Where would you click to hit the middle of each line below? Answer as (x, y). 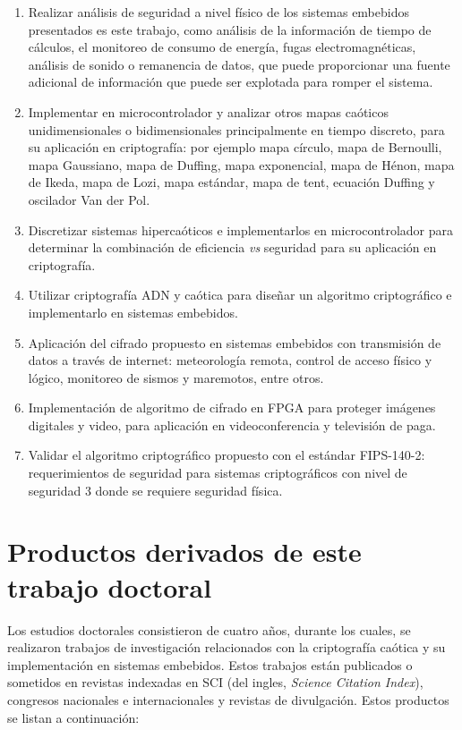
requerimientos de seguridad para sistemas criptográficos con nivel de (218, 473)
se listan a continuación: (73, 717)
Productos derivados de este (184, 552)
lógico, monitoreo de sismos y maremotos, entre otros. (176, 377)
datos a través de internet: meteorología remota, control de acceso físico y (230, 360)
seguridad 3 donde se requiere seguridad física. (155, 490)
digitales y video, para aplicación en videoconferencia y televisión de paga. (232, 424)
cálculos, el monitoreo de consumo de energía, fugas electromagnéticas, (222, 47)
